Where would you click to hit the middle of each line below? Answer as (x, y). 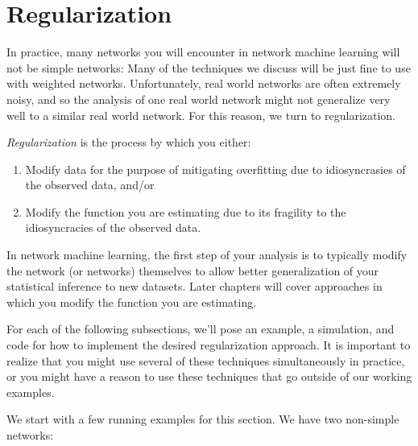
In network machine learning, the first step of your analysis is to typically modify (207, 255)
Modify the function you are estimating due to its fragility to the (186, 211)
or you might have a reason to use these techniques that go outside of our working (209, 376)
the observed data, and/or (90, 185)
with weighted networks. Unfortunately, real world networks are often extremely (204, 83)
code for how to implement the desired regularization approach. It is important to (209, 345)
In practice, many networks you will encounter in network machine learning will (203, 52)
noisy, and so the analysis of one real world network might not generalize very (199, 99)
